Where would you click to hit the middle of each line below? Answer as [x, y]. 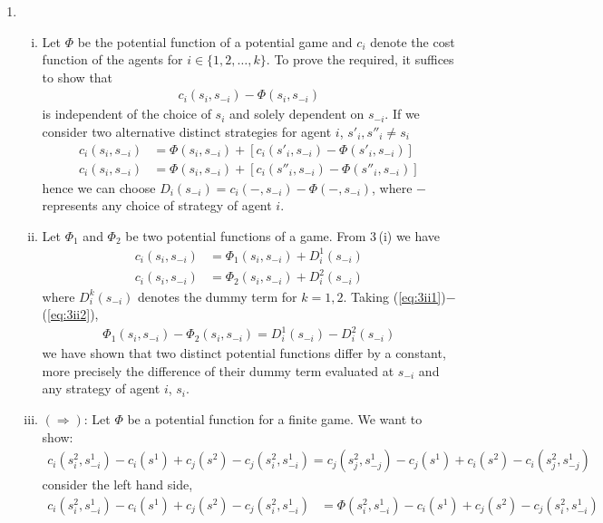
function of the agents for [112, 59]
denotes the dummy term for [218, 296]
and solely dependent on [297, 114]
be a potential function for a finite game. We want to [275, 419]
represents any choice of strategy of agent [157, 205]
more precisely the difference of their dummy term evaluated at [218, 370]
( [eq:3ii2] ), [70, 314]
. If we [402, 114]
